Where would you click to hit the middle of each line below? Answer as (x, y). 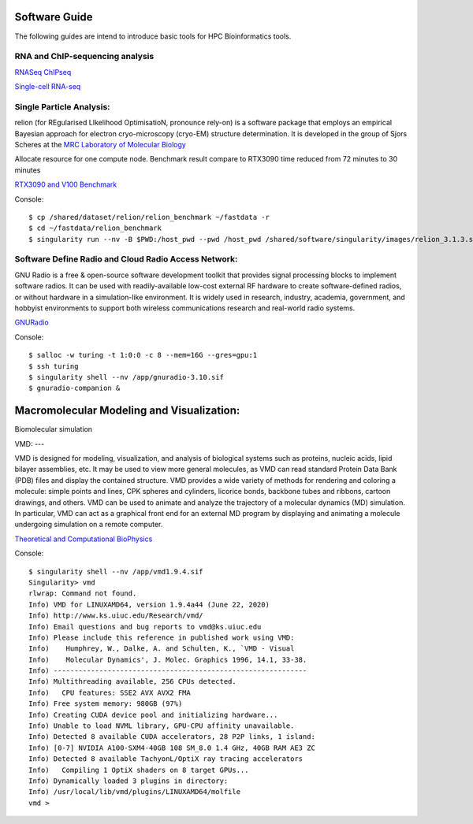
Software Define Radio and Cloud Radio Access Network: (126, 259)
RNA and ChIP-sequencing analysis (84, 57)
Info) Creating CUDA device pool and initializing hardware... (153, 715)
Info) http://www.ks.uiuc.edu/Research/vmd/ (116, 616)
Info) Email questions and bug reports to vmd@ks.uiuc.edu (145, 627)
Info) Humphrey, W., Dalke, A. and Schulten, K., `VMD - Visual (162, 649)
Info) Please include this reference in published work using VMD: (162, 637)
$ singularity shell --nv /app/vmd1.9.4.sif (116, 572)
